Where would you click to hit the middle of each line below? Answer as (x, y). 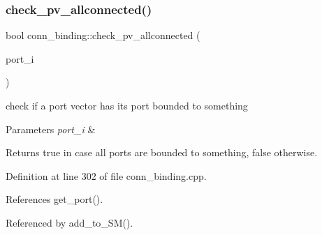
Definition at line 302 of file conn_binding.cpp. (106, 175)
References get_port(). (54, 199)
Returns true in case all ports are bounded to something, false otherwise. (162, 152)
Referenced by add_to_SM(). (69, 222)
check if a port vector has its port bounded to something (127, 105)
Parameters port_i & (51, 129)
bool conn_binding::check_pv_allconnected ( (103, 35)
